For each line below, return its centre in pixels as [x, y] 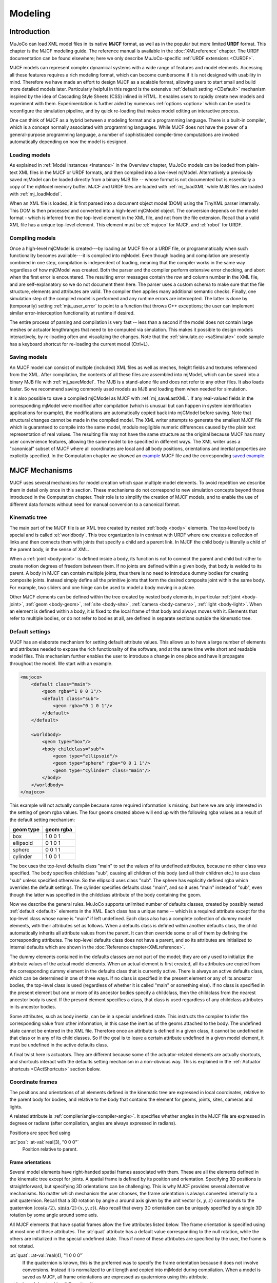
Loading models [30, 155]
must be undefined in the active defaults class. [59, 1045]
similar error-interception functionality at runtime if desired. [72, 313]
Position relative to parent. [50, 1149]
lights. [16, 1106]
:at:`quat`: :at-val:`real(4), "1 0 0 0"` [47, 1255]
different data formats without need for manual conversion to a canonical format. [95, 504]
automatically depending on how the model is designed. [69, 142]
